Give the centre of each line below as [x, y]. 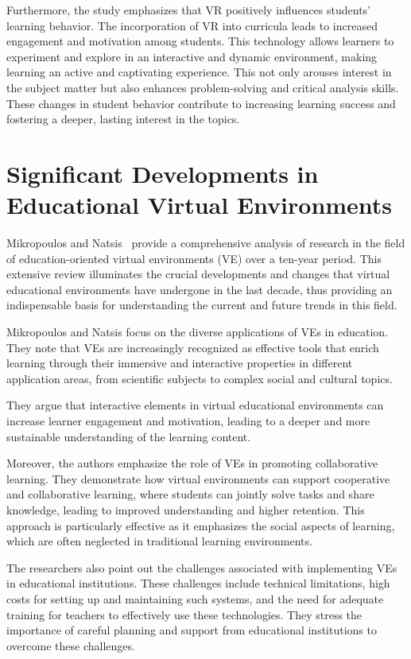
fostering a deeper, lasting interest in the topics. [123, 119]
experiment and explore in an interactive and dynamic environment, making [192, 56]
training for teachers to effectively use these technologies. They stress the [184, 614]
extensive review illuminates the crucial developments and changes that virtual [198, 274]
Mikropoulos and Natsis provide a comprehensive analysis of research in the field [206, 243]
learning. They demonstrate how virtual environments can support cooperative [198, 478]
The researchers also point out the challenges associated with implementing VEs [202, 567]
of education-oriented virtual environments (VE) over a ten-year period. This [194, 258]
